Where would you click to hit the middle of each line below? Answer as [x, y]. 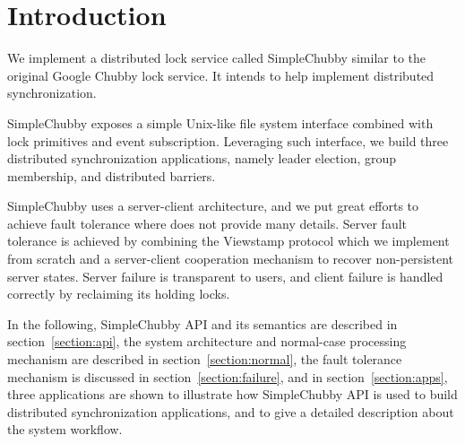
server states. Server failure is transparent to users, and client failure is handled [225, 276]
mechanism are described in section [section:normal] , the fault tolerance [205, 359]
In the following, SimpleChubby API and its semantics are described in [202, 323]
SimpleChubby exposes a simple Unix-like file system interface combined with [220, 122]
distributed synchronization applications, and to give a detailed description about [231, 411]
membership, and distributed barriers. [112, 175]
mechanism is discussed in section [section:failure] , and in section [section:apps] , [228, 376]
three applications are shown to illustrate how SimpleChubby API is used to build [232, 394]
